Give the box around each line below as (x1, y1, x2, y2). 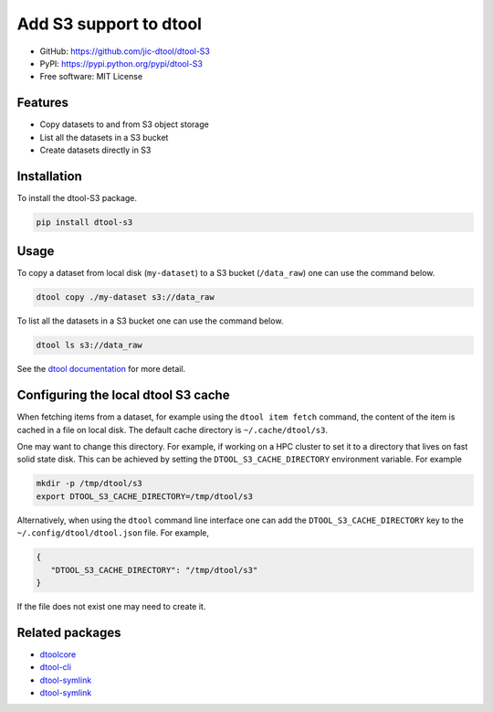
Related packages (16, 624, 122, 640)
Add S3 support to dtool (16, 14, 203, 34)
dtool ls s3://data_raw (36, 340, 143, 351)
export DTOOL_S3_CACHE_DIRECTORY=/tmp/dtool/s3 (36, 491, 253, 502)
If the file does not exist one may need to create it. (16, 600, 206, 611)
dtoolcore (39, 649, 77, 660)
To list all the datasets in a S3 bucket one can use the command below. (16, 315, 284, 326)
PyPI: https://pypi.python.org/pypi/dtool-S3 (39, 58, 203, 69)
